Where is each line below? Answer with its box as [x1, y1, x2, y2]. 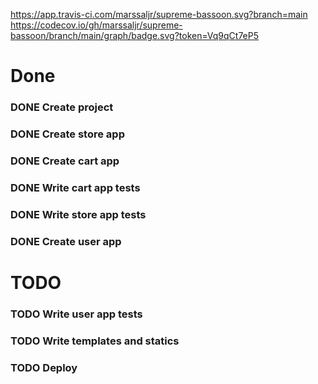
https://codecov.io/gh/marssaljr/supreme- [10, 19, 183, 31]
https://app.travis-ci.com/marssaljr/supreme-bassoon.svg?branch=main [10, 9, 308, 20]
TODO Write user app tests [10, 307, 143, 321]
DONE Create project [10, 100, 114, 114]
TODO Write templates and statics [10, 334, 180, 348]
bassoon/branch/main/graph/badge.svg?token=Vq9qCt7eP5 [10, 30, 260, 41]
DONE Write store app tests [10, 207, 147, 221]
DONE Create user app [10, 234, 122, 248]
